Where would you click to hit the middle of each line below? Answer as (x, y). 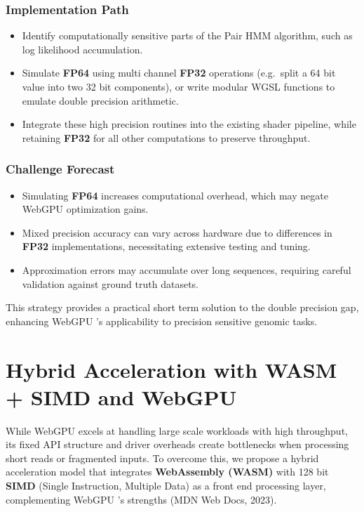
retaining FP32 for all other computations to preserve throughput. (166, 137)
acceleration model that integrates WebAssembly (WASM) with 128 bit (167, 472)
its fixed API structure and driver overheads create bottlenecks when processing (177, 444)
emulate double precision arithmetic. (100, 100)
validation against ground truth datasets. (110, 283)
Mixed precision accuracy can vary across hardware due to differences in (177, 232)
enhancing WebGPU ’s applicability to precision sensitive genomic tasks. (162, 321)
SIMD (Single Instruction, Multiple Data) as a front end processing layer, (166, 486)
